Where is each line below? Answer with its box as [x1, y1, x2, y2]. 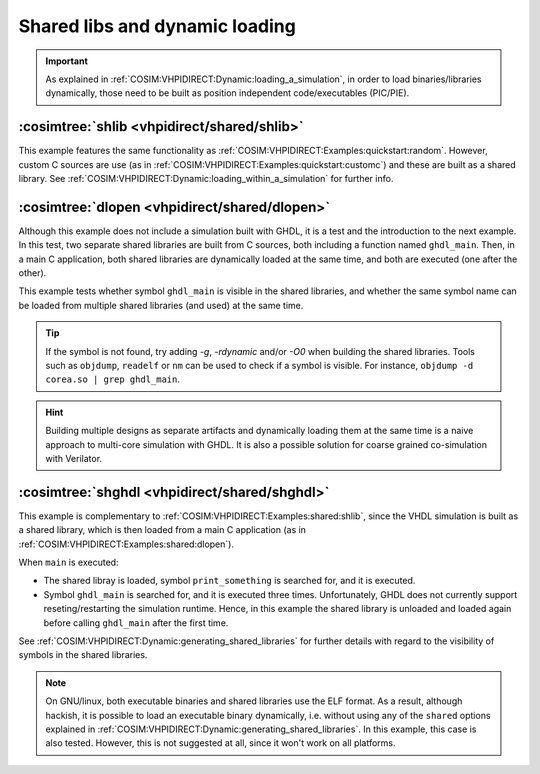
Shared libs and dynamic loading [18, 15, 297, 37]
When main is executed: [18, 556, 119, 569]
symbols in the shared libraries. [18, 649, 148, 661]
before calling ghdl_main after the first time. [43, 616, 229, 629]
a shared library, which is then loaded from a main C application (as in [18, 524, 307, 536]
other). [18, 267, 47, 279]
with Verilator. [45, 453, 103, 464]
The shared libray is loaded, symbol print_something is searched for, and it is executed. [43, 575, 416, 587]
